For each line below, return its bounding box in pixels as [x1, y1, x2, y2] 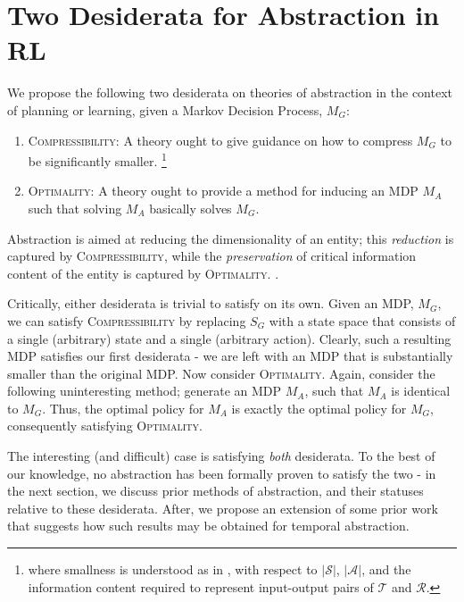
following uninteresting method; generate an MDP [7, 381, 282, 400]
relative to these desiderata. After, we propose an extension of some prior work [7, 498, 438, 517]
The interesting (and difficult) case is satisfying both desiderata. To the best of [7, 447, 435, 465]
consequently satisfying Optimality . [7, 416, 203, 435]
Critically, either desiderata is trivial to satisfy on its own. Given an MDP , [7, 294, 414, 313]
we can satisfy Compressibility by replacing [7, 311, 246, 330]
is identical [391, 381, 451, 400]
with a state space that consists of [269, 311, 456, 330]
